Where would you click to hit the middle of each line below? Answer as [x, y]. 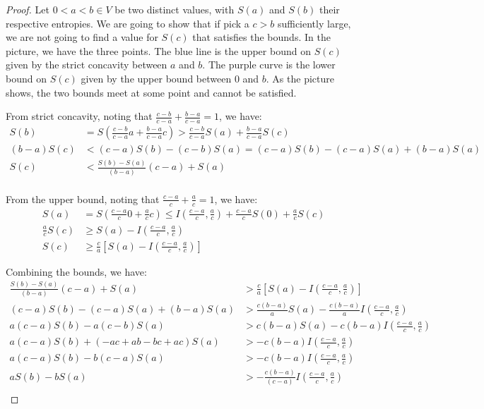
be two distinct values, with [175, 9]
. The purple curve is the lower [269, 65]
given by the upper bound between [156, 78]
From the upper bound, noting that [83, 199]
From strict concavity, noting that [79, 116]
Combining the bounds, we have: [76, 271]
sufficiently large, [314, 23]
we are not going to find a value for [82, 37]
